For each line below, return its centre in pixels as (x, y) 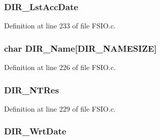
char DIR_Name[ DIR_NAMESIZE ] (81, 48)
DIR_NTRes (31, 90)
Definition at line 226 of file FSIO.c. (60, 67)
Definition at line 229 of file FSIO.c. (60, 108)
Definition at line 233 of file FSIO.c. (60, 26)
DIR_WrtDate (35, 131)
